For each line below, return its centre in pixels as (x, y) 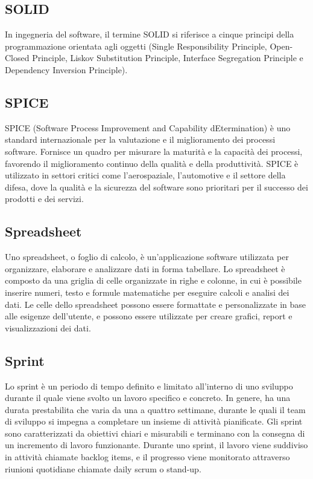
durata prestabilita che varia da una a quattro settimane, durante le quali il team (155, 409)
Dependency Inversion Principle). (66, 69)
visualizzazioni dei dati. (48, 327)
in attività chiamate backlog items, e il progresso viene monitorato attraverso (147, 457)
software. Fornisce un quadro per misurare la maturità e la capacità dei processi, (154, 151)
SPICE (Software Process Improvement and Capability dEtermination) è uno (148, 127)
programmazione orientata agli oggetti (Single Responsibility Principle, (136, 46)
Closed (17, 58)
